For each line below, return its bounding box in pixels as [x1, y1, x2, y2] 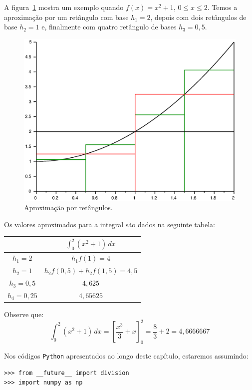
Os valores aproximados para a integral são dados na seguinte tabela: [4, 219, 215, 229]
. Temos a [207, 2, 238, 12]
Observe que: [4, 309, 44, 320]
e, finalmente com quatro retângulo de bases [41, 21, 177, 32]
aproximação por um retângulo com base [4, 11, 129, 22]
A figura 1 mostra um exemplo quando [4, 2, 124, 12]
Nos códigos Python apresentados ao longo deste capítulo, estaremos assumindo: [4, 350, 249, 361]
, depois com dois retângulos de [150, 11, 247, 22]
